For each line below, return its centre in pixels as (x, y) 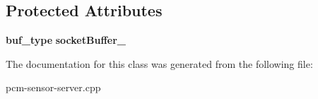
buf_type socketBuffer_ (66, 40)
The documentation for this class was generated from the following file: (159, 63)
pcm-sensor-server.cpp (53, 87)
